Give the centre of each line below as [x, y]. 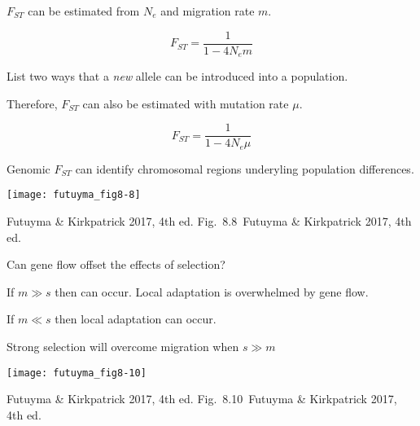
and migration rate [208, 11]
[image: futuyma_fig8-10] [77, 373]
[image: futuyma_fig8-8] [74, 195]
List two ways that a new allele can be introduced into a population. [177, 76]
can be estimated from [84, 11]
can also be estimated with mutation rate [186, 103]
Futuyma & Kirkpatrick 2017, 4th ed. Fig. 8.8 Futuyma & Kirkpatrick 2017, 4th [209, 221]
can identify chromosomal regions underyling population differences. [245, 168]
